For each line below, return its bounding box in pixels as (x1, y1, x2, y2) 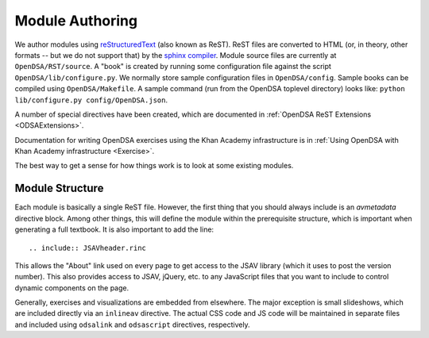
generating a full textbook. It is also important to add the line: (14, 225, 214, 234)
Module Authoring (14, 12, 138, 29)
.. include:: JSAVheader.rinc (29, 243, 147, 252)
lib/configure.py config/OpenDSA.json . (14, 95, 168, 105)
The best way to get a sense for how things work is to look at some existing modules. (14, 161, 294, 171)
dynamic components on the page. (14, 282, 129, 293)
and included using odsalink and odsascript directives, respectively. (14, 320, 250, 329)
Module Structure (14, 182, 104, 195)
